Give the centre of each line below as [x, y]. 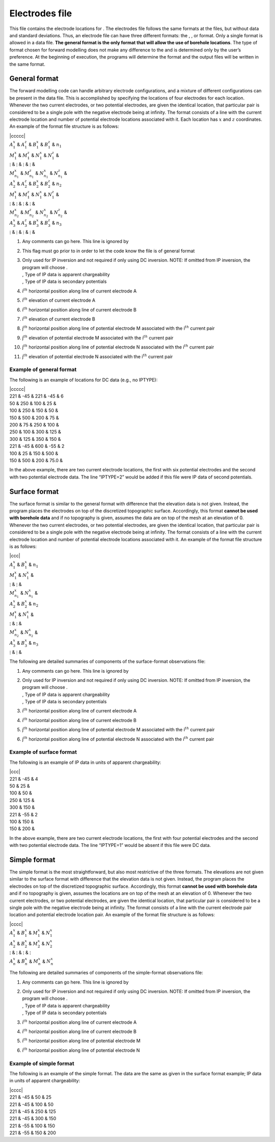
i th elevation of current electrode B [59, 319]
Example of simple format [42, 1064]
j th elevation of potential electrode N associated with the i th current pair [98, 356]
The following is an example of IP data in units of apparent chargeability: [85, 762]
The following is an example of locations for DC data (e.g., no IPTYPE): [84, 380]
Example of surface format [43, 752]
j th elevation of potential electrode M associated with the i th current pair [98, 338]
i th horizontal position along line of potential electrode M [81, 1041]
